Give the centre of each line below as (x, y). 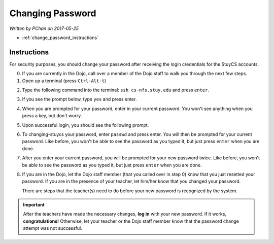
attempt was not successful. (53, 228)
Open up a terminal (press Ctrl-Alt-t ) (64, 81)
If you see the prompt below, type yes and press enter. (79, 99)
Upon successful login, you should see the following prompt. (85, 125)
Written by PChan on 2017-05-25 (44, 28)
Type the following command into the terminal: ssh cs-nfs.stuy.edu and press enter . (116, 90)
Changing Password (53, 13)
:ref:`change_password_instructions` (60, 38)
